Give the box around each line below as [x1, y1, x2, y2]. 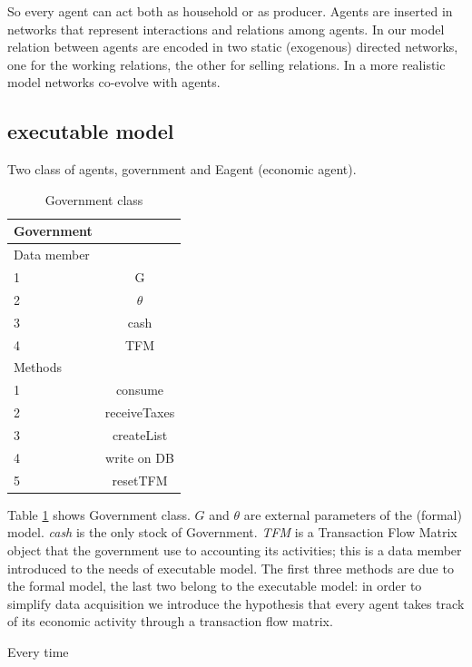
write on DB [105, 447, 174, 466]
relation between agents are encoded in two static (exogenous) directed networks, [7, 37, 458, 56]
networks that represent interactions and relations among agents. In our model [7, 19, 445, 38]
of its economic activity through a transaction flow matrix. [7, 612, 333, 631]
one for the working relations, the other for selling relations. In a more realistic [7, 54, 446, 74]
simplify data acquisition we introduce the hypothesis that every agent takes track [7, 593, 465, 613]
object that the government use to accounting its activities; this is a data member [7, 540, 462, 559]
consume [115, 380, 164, 399]
